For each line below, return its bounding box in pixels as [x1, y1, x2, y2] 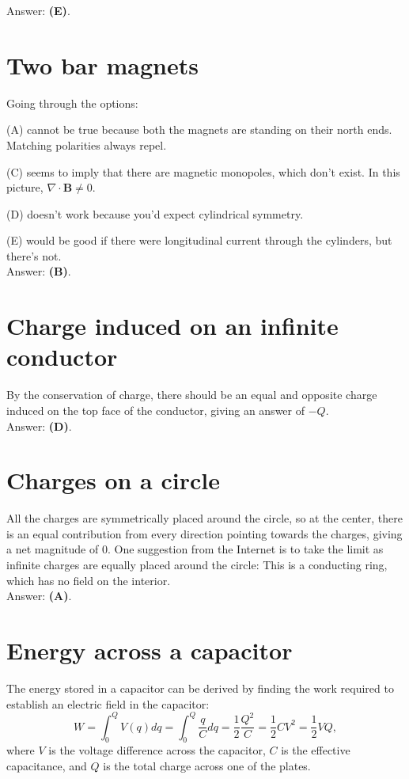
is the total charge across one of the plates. [103, 758, 311, 774]
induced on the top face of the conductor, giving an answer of [6, 401, 305, 418]
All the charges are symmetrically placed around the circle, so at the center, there [6, 510, 403, 526]
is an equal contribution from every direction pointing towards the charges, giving [6, 525, 403, 541]
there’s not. [6, 247, 62, 264]
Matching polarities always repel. [6, 136, 167, 153]
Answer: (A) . [6, 587, 72, 604]
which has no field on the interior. [6, 572, 171, 588]
